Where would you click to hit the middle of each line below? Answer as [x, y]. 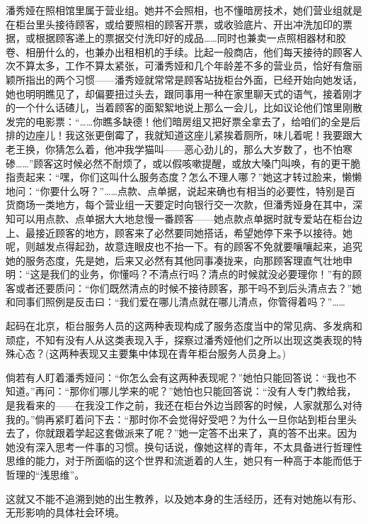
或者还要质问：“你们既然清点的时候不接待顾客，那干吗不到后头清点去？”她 [189, 288]
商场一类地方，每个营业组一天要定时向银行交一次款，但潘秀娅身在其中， [184, 205]
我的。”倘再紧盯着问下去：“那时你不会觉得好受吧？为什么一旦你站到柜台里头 [182, 419]
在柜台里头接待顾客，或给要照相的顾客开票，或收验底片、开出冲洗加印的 [174, 24]
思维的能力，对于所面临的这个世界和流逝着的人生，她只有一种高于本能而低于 [184, 461]
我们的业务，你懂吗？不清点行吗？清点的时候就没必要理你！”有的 [201, 274]
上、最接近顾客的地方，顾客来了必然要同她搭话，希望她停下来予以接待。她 [179, 232]
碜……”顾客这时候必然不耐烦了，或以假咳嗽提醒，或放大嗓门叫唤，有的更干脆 [183, 163]
